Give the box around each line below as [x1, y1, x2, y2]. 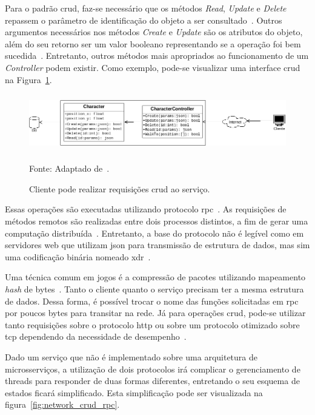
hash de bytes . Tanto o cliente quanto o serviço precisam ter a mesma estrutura [5, 282, 304, 295]
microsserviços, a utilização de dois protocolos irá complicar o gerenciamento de [5, 362, 300, 375]
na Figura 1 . [5, 73, 52, 86]
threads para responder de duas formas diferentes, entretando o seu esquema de [5, 374, 300, 387]
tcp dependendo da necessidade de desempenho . [5, 330, 187, 343]
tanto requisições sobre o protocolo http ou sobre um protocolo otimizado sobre [5, 318, 300, 331]
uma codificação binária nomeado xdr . [5, 250, 151, 263]
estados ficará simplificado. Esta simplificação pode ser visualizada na [5, 386, 263, 399]
